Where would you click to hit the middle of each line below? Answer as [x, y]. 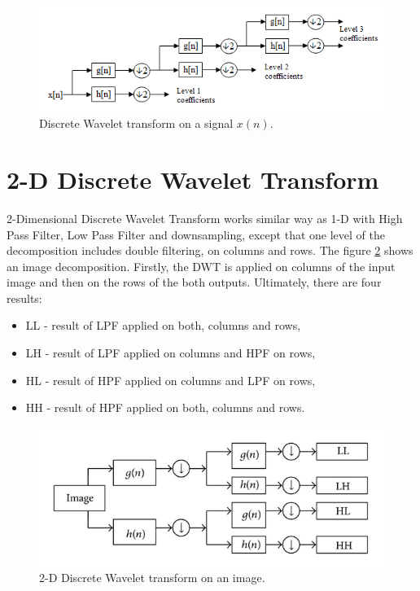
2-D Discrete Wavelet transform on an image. [152, 578]
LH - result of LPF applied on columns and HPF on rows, [171, 353]
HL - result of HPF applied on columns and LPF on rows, [171, 380]
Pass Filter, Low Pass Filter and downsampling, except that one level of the [196, 234]
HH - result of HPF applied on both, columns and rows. [165, 407]
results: [24, 298]
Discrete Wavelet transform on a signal [136, 123]
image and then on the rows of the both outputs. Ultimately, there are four [194, 282]
